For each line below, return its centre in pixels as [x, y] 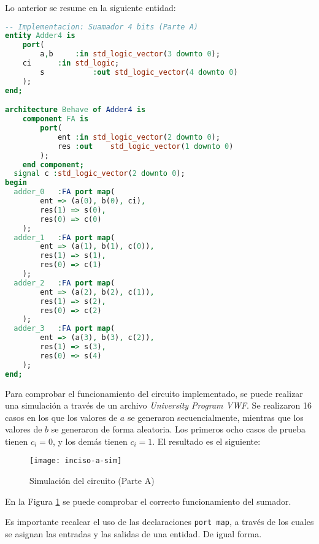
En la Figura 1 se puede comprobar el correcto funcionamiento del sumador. [148, 501]
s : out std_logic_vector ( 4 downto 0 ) [139, 72]
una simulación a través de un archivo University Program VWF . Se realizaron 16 [158, 405]
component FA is [56, 119]
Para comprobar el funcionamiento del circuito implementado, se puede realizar [154, 393]
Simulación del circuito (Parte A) [92, 481]
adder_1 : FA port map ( [64, 237]
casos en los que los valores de [61, 417]
